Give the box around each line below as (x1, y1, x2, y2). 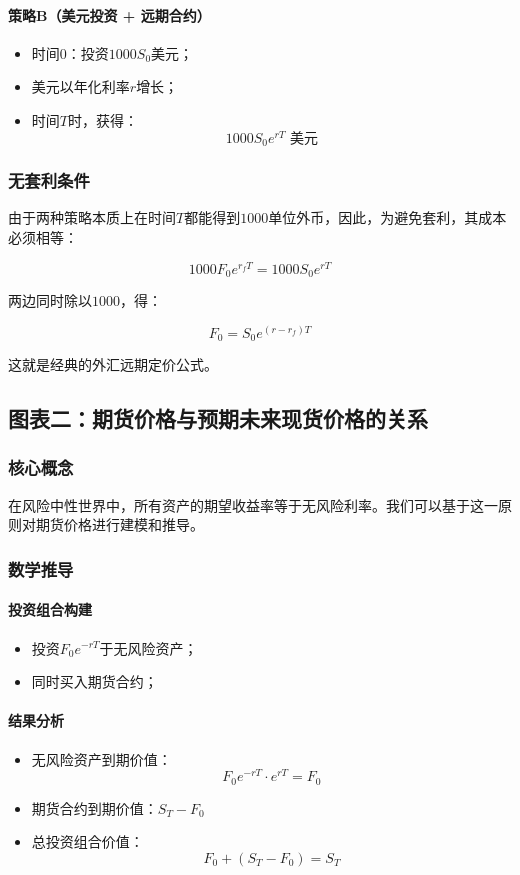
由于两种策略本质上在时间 (8, 207, 176, 228)
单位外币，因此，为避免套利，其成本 (268, 207, 507, 228)
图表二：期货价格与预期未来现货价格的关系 (8, 403, 428, 434)
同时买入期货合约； (31, 671, 158, 692)
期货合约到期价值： (31, 797, 158, 818)
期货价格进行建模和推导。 (35, 514, 204, 535)
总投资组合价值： (31, 831, 144, 852)
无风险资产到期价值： (31, 748, 172, 769)
